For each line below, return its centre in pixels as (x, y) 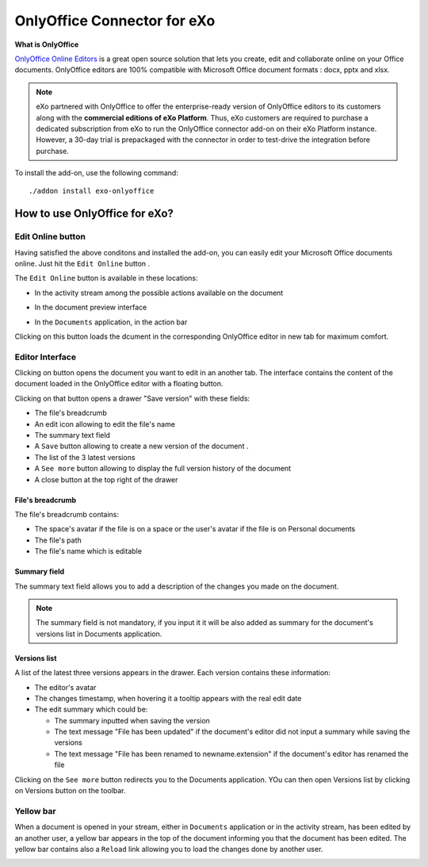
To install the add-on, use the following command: (96, 173)
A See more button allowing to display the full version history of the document (163, 469)
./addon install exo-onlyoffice (92, 191)
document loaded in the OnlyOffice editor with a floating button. (119, 384)
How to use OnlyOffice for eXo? (94, 214)
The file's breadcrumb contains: (67, 514)
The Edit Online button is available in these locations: (106, 278)
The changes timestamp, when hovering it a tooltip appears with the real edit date (168, 698)
